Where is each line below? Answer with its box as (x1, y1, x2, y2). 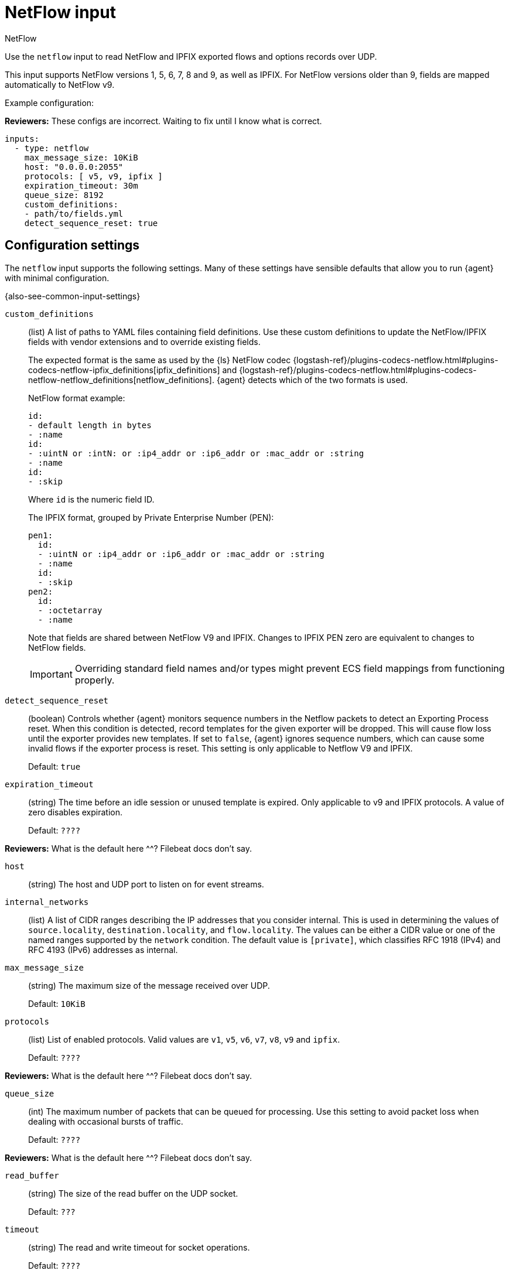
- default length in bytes (28, 420, 152, 430)
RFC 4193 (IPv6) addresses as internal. (28, 944, 178, 955)
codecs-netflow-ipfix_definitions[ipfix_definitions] (28, 364, 220, 375)
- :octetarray (37, 605, 103, 615)
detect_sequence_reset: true (24, 218, 158, 228)
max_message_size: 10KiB (24, 152, 138, 162)
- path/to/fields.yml (24, 209, 124, 218)
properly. (74, 674, 115, 686)
